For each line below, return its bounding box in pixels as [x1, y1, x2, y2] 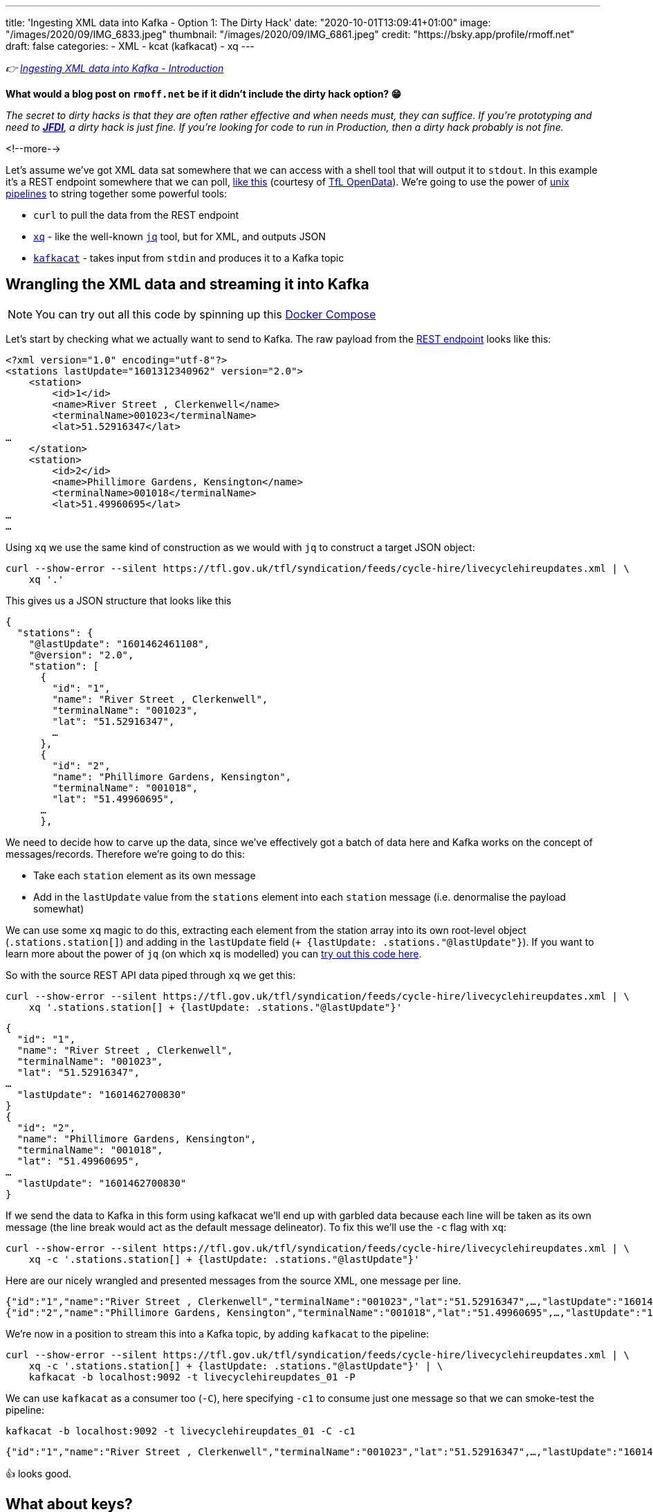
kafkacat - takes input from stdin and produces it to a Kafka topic [33, 252, 344, 264]
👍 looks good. [6, 1467, 72, 1479]
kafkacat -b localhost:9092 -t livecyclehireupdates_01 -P [28, 1371, 356, 1383]
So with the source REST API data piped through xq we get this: [6, 969, 296, 981]
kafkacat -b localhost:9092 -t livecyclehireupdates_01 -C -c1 [6, 1425, 356, 1437]
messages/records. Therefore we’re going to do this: [6, 847, 245, 860]
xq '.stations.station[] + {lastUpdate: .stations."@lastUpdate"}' [28, 1001, 403, 1013]
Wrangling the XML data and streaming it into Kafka [6, 276, 369, 294]
